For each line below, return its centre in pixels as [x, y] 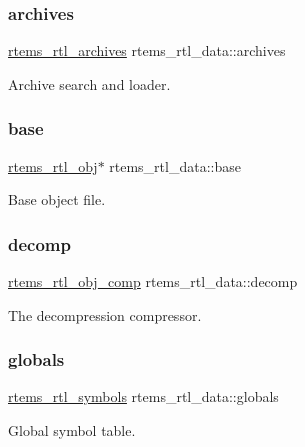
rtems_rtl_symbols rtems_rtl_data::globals [143, 396]
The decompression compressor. [105, 314]
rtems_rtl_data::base [175, 165]
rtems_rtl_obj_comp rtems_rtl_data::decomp [153, 281]
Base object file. [57, 199]
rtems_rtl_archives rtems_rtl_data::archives [147, 50]
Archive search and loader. [89, 83]
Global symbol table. [72, 430]
